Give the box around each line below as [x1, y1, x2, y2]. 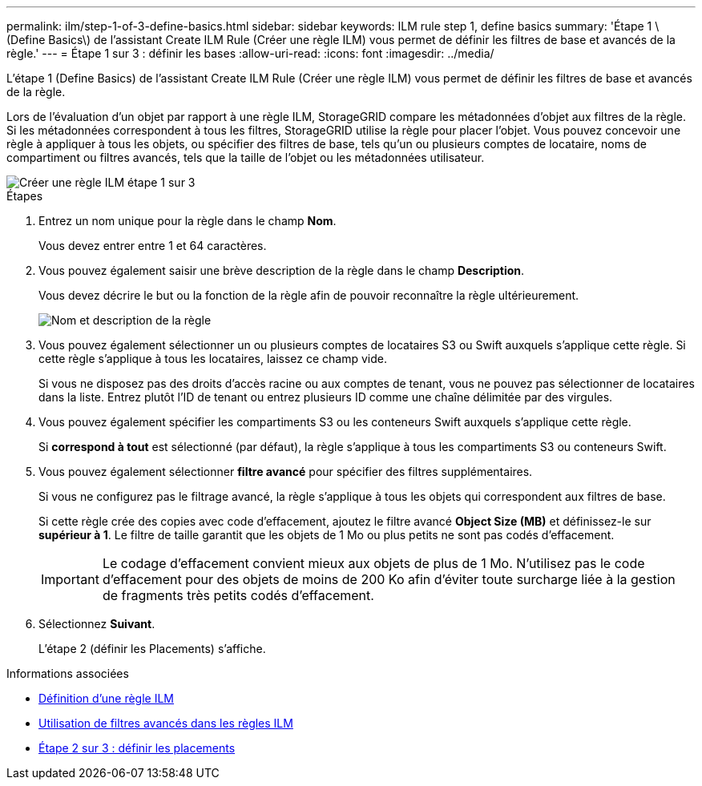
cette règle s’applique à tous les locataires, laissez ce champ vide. [38, 352, 387, 365]
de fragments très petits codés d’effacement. [102, 587, 374, 603]
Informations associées [6, 667, 129, 680]
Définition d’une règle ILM [38, 691, 174, 705]
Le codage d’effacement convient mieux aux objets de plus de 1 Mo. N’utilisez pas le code [102, 555, 645, 571]
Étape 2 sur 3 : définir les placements [38, 741, 236, 755]
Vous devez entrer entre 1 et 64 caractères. [38, 239, 267, 252]
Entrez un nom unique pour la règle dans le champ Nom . [38, 214, 337, 228]
